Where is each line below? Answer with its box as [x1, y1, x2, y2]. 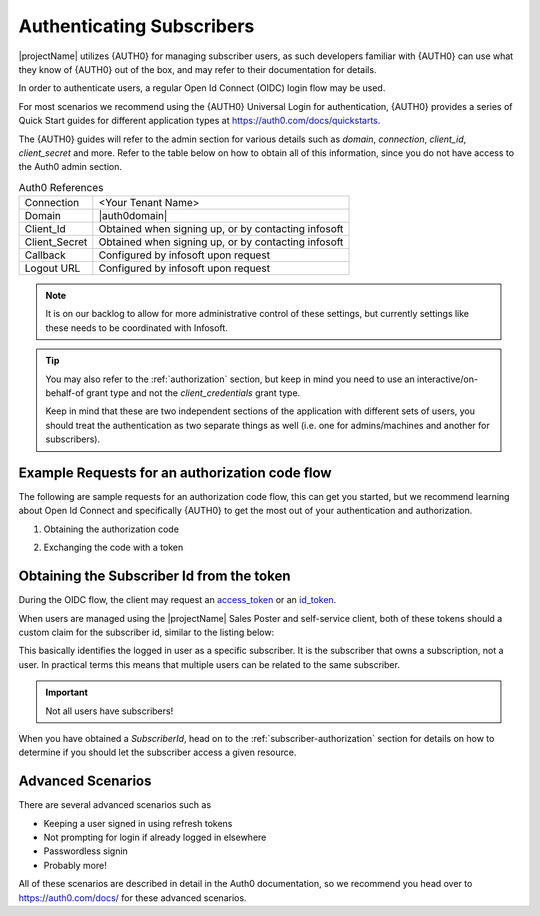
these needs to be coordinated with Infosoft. [45, 321, 229, 334]
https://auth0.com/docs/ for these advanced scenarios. [18, 891, 247, 904]
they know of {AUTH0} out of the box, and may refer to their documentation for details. [18, 63, 377, 75]
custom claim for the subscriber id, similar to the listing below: [18, 626, 275, 638]
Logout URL [24, 261, 81, 275]
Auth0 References [18, 180, 104, 194]
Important [45, 686, 89, 699]
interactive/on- [416, 373, 479, 385]
